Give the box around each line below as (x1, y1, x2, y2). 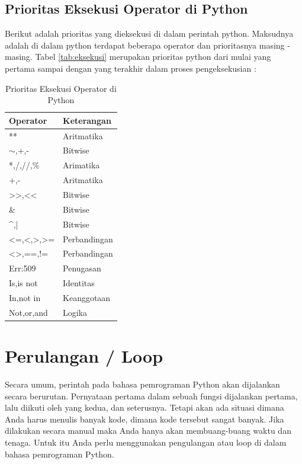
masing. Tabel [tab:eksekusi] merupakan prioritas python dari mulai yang (5, 50, 271, 63)
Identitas (63, 277, 95, 289)
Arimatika (63, 159, 100, 171)
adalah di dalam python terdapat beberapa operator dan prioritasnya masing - (5, 39, 290, 51)
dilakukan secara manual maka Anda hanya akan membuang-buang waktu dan (5, 424, 291, 437)
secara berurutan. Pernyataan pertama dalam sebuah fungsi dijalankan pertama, (5, 389, 298, 402)
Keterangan (63, 114, 111, 126)
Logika (63, 306, 88, 318)
